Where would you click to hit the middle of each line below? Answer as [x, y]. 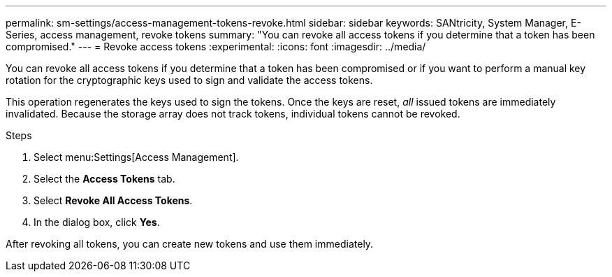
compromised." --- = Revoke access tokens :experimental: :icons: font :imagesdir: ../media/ [216, 47]
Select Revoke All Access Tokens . [113, 200]
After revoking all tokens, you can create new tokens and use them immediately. [190, 244]
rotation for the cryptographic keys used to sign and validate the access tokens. [189, 80]
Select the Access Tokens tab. [104, 179]
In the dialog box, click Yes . [97, 222]
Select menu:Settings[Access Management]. [136, 157]
